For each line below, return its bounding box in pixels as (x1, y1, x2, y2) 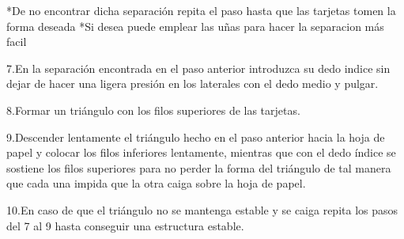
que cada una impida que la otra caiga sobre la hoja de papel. (6, 175, 306, 192)
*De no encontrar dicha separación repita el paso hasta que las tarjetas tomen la (6, 2, 396, 18)
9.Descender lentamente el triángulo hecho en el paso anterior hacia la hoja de (6, 128, 385, 145)
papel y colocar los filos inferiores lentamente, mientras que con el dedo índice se (6, 144, 396, 161)
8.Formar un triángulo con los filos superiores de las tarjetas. (6, 101, 300, 118)
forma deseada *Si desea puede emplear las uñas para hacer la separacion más (6, 17, 384, 34)
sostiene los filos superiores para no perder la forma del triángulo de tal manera (6, 159, 391, 176)
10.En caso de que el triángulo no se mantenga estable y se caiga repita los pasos (6, 201, 398, 218)
